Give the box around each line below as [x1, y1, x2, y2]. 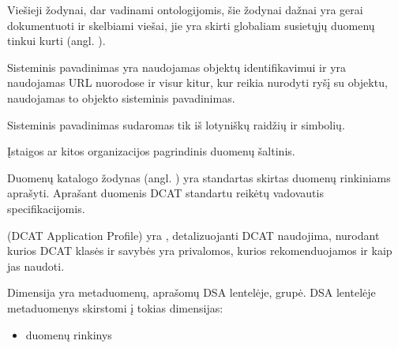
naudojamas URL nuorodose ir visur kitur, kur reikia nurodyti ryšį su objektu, [7, 74, 388, 91]
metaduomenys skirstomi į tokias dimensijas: [7, 299, 223, 316]
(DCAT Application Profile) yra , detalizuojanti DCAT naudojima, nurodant [7, 226, 380, 243]
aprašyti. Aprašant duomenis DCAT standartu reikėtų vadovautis [7, 185, 324, 201]
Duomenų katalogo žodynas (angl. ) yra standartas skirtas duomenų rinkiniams [7, 169, 391, 185]
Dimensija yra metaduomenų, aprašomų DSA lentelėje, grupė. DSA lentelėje [7, 284, 376, 301]
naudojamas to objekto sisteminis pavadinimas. [7, 89, 235, 106]
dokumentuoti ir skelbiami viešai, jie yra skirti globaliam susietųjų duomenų [7, 17, 375, 33]
